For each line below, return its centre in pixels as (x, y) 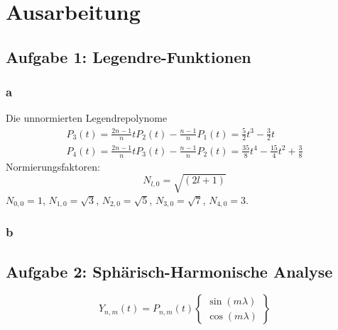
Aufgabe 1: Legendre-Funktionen (129, 56)
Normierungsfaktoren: (53, 166)
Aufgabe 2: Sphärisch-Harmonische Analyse (169, 271)
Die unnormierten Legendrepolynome (87, 118)
